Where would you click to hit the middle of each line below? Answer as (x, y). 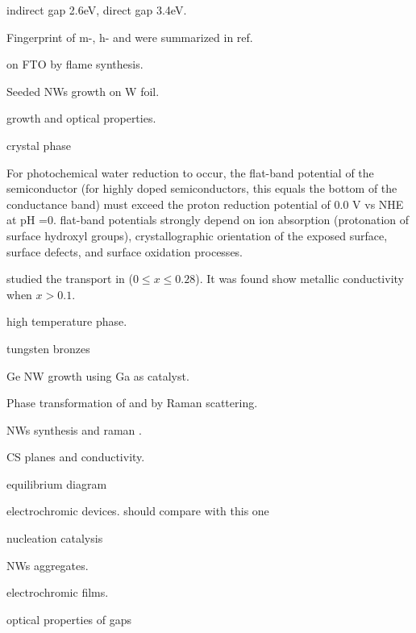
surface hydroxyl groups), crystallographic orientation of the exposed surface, (197, 235)
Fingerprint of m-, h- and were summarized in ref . (130, 37)
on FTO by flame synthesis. (75, 64)
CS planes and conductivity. (76, 457)
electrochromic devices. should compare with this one (138, 511)
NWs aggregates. (48, 565)
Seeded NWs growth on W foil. (83, 91)
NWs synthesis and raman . (74, 429)
